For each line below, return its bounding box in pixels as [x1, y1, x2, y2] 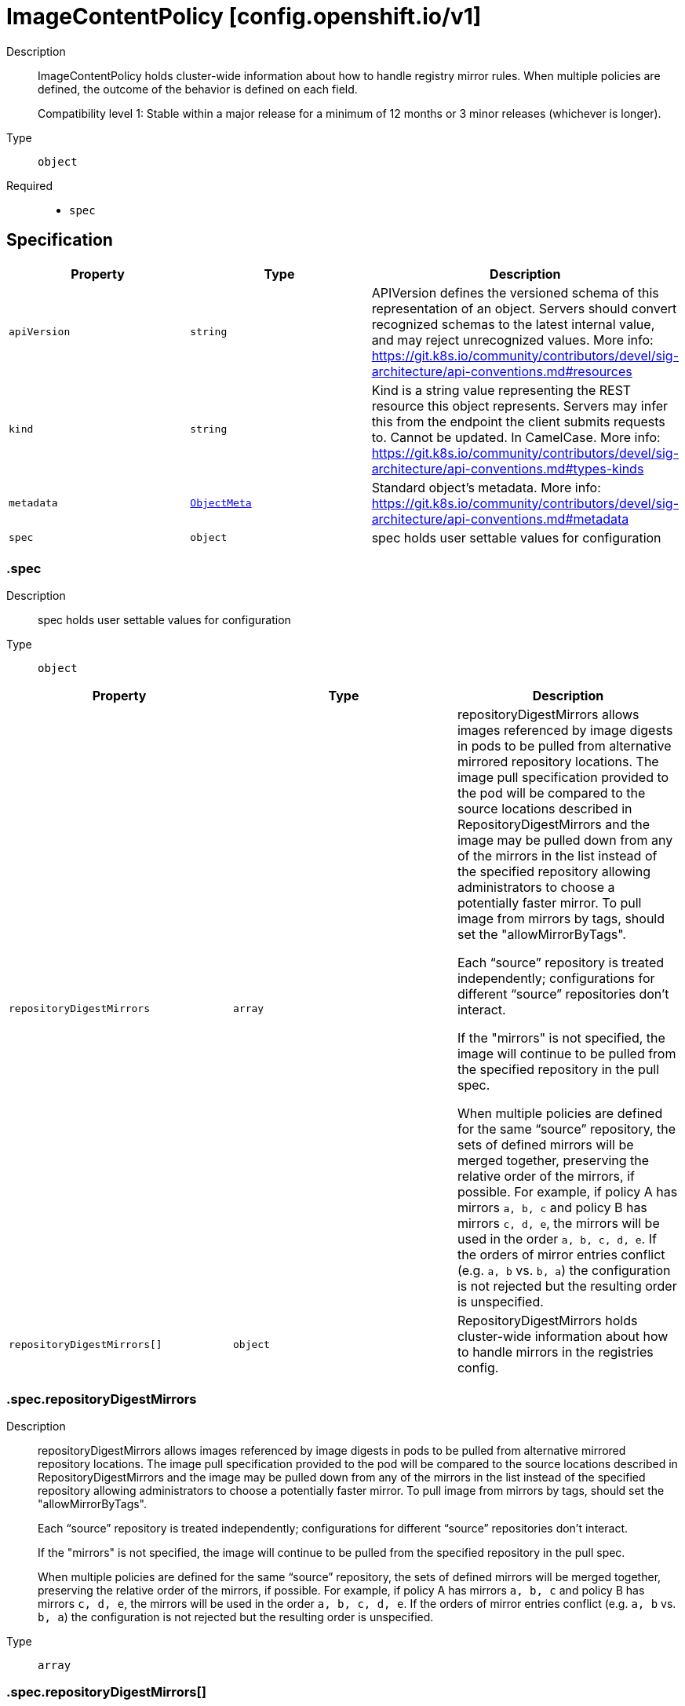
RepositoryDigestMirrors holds [457, 1313, 638, 1329]
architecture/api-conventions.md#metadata [371, 510, 629, 527]
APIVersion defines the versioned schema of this [371, 284, 659, 301]
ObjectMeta [190, 497, 252, 510]
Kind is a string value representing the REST [371, 382, 632, 398]
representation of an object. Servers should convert [371, 300, 677, 316]
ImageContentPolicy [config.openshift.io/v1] [6, 3, 482, 30]
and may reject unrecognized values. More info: [371, 331, 654, 348]
